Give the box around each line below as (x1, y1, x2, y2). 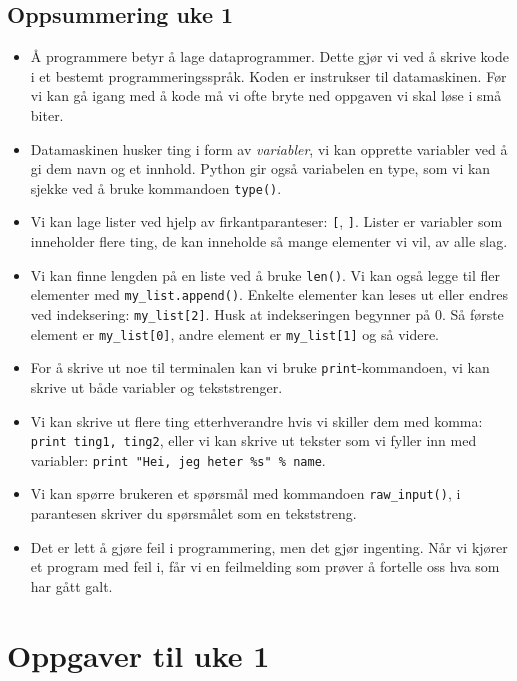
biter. (30, 104, 64, 125)
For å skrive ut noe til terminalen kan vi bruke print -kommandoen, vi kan (30, 357, 490, 378)
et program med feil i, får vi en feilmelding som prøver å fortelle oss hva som (30, 556, 500, 577)
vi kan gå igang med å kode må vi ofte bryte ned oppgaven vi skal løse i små (30, 85, 502, 106)
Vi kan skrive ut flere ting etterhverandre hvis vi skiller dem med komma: (30, 410, 483, 431)
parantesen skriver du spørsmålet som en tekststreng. (30, 503, 357, 524)
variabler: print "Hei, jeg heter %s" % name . (30, 449, 326, 470)
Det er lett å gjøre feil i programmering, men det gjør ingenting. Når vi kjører (30, 536, 508, 557)
